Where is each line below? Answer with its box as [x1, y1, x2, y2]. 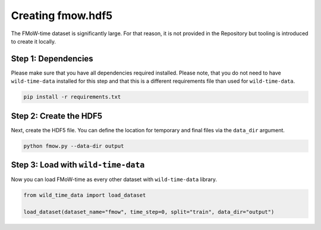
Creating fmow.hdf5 [11, 9, 113, 22]
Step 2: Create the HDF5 [11, 111, 103, 121]
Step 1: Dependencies [11, 54, 93, 64]
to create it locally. [11, 38, 56, 45]
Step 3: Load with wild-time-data [11, 160, 145, 170]
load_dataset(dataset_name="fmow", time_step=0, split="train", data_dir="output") [23, 209, 275, 215]
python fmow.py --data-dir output [23, 142, 124, 149]
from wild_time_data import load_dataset [23, 192, 146, 199]
